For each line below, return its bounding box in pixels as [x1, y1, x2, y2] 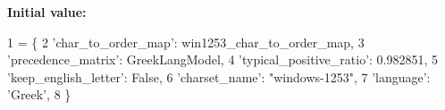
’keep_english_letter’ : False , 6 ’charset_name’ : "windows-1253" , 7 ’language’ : [7, 67, 431, 86]
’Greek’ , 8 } [7, 85, 71, 104]
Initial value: [7, 3, 87, 21]
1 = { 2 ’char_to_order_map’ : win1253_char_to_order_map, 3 [7, 32, 365, 51]
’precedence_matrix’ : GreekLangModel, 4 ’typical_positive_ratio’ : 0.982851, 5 [7, 50, 439, 69]
